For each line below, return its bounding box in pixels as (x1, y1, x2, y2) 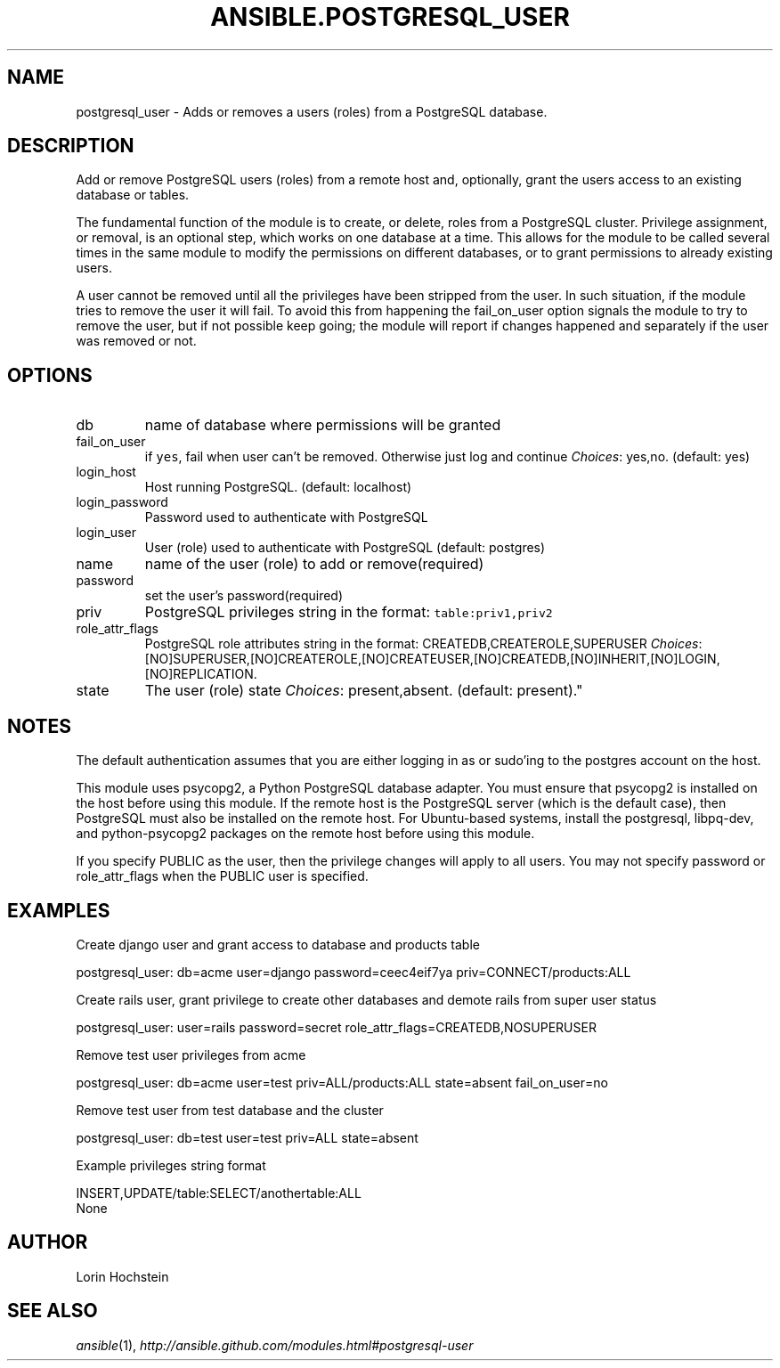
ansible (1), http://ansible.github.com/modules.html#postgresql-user (76, 1337, 474, 1353)
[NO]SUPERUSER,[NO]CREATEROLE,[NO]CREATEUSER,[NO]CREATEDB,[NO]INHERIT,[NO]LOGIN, (144, 651, 720, 667)
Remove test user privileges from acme (76, 1046, 306, 1063)
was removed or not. (76, 333, 197, 349)
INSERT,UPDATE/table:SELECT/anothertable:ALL (76, 1185, 362, 1201)
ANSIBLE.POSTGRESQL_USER (210, 2, 570, 32)
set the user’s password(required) (144, 588, 344, 604)
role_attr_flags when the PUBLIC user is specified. (76, 868, 369, 884)
